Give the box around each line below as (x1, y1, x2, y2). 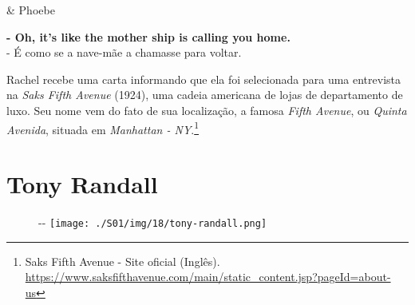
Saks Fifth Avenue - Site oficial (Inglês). (25, 252, 220, 269)
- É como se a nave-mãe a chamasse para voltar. (6, 44, 242, 61)
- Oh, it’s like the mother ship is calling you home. (6, 28, 290, 45)
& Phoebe (6, 2, 55, 18)
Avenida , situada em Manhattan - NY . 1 (6, 118, 200, 137)
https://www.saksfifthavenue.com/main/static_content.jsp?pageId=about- (25, 268, 391, 285)
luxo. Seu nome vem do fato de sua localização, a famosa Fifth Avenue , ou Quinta (6, 101, 407, 118)
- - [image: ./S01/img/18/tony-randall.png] (38, 213, 267, 230)
